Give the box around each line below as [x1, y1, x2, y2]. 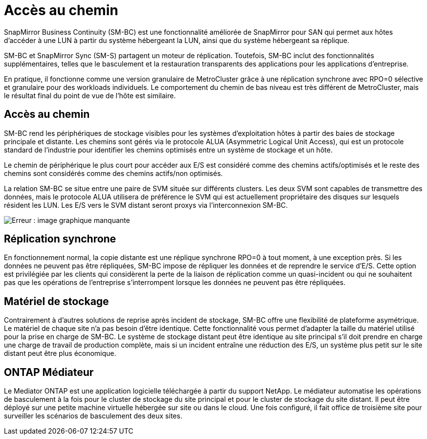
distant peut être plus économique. [4, 349, 116, 358]
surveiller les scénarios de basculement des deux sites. [4, 412, 182, 420]
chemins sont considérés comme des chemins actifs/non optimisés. [4, 169, 223, 177]
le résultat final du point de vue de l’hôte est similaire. [4, 91, 176, 100]
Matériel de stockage [4, 295, 109, 307]
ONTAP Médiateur [4, 366, 94, 378]
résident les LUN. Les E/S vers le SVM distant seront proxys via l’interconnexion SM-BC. [4, 200, 288, 209]
